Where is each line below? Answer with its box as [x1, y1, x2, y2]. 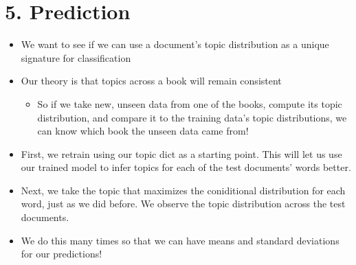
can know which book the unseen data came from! [37, 124, 249, 138]
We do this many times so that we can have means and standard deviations [21, 233, 340, 247]
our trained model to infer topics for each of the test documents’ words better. [21, 160, 351, 174]
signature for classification [21, 50, 131, 65]
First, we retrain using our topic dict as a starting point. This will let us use [21, 146, 342, 161]
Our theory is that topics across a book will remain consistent [21, 73, 282, 88]
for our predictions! [21, 246, 102, 261]
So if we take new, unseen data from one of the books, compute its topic [37, 96, 342, 111]
